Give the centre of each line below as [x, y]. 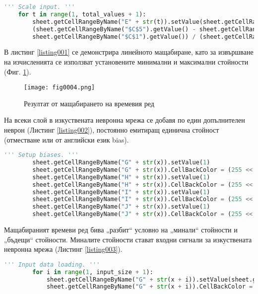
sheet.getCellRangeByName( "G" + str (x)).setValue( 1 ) [121, 163]
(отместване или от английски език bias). [66, 139]
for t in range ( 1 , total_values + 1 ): [82, 14]
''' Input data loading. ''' [52, 264]
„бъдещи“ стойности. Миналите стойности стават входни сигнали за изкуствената [128, 239]
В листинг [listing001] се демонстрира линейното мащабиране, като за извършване [129, 52]
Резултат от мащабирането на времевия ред [89, 103]
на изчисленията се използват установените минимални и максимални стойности [126, 61]
